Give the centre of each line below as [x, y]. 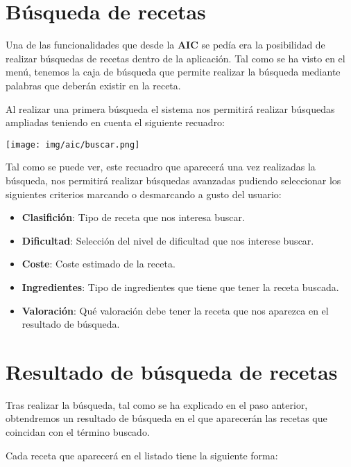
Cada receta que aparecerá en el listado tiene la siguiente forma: [142, 455]
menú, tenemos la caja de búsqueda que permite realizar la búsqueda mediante [173, 72]
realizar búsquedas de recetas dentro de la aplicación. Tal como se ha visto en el [175, 58]
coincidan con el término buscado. [78, 432]
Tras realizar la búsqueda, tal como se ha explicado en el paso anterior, [157, 404]
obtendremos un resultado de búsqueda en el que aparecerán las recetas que [166, 418]
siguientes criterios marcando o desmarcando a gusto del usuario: [144, 194]
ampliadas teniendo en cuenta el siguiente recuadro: [115, 122]
